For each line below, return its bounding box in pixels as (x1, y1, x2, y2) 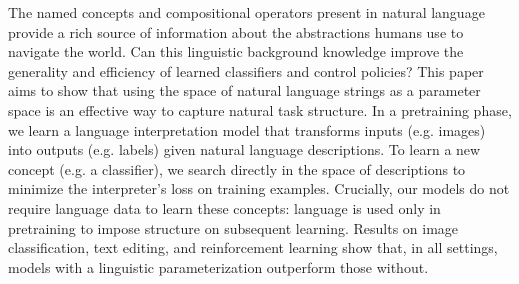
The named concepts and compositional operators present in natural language (8, 2, 485, 22)
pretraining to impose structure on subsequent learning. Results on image (8, 217, 459, 238)
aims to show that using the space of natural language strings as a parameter (8, 80, 481, 101)
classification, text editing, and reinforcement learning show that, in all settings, (8, 237, 498, 258)
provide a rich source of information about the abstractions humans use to (8, 21, 464, 42)
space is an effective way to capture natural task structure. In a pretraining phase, (8, 99, 512, 120)
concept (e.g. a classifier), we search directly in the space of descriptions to (8, 158, 466, 179)
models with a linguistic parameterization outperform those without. (8, 256, 429, 277)
